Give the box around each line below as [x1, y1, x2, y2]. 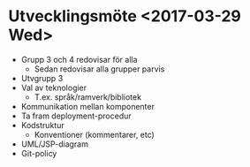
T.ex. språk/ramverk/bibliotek [34, 91, 142, 102]
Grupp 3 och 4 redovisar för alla [20, 54, 138, 65]
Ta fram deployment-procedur [20, 110, 132, 121]
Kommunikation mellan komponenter [20, 101, 155, 111]
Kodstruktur [20, 119, 64, 130]
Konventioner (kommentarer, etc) [34, 129, 155, 140]
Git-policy [20, 148, 57, 158]
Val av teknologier [20, 82, 87, 93]
